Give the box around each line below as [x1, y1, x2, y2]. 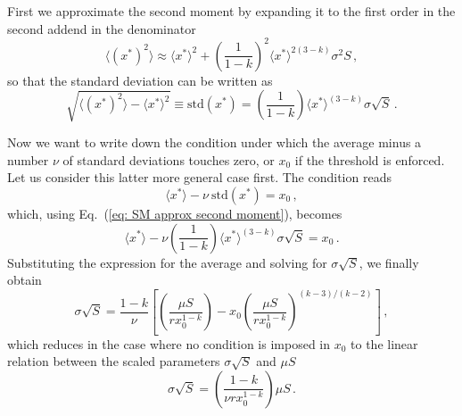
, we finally [359, 253, 419, 271]
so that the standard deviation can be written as [7, 71, 273, 89]
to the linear [351, 334, 418, 353]
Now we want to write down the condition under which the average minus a [7, 133, 422, 152]
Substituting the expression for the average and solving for [7, 253, 327, 271]
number [7, 150, 49, 169]
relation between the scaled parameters [7, 352, 220, 370]
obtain [7, 270, 42, 289]
